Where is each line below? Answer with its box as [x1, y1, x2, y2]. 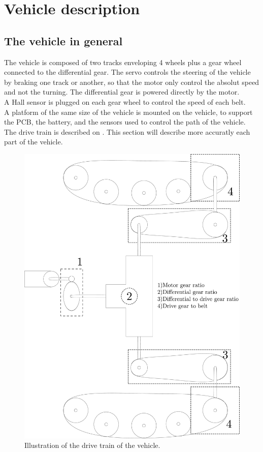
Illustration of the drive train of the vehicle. [24, 440, 160, 450]
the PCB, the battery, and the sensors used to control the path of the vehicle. [4, 116, 246, 127]
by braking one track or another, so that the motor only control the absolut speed [4, 76, 259, 87]
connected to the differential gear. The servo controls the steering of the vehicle [4, 67, 251, 77]
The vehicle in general [4, 33, 123, 48]
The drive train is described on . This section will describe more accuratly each [4, 126, 250, 137]
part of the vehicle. [4, 136, 63, 147]
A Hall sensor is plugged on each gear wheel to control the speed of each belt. [4, 96, 246, 107]
